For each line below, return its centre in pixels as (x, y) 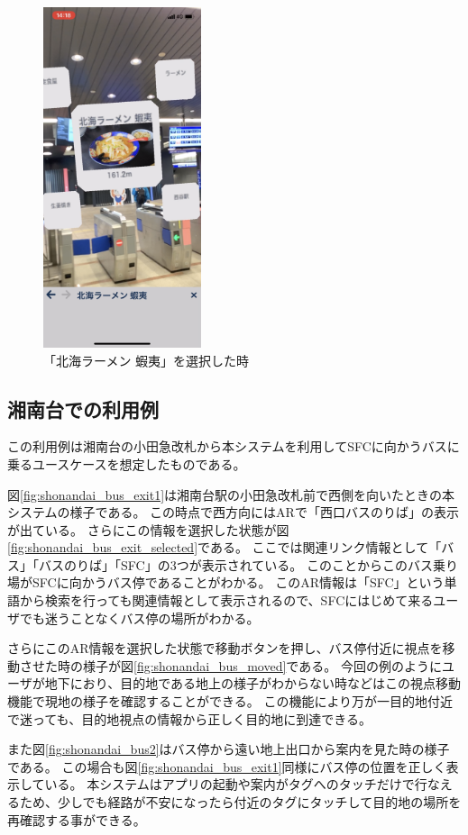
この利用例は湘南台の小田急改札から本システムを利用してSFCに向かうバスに (234, 446)
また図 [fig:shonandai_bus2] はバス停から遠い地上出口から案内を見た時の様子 (229, 749)
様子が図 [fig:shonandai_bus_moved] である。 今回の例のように (262, 665)
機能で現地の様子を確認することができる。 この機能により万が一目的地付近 (230, 701)
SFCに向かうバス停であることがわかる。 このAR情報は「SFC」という (238, 582)
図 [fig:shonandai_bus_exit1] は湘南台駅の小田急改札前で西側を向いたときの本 (231, 494)
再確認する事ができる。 (77, 819)
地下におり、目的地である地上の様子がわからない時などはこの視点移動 (253, 683)
